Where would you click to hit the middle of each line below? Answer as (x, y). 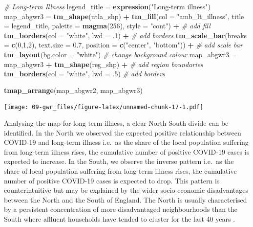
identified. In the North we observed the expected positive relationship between (123, 132)
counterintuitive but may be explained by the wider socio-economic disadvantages (126, 190)
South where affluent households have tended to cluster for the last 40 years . (120, 218)
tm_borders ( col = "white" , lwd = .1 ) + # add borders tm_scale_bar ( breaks (126, 35)
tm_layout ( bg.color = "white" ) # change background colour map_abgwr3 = (120, 54)
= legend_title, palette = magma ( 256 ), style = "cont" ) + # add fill (107, 26)
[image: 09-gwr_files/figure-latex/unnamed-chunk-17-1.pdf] (104, 107)
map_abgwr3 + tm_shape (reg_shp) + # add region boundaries (104, 64)
